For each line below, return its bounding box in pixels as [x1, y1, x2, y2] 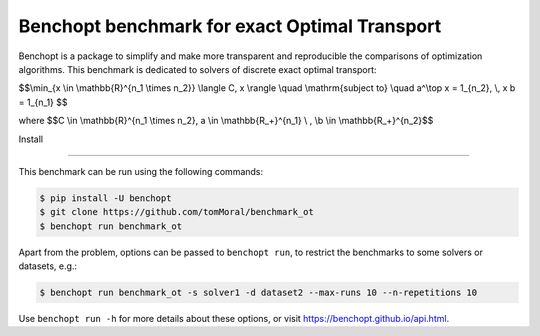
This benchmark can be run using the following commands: [18, 165, 264, 177]
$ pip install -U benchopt [39, 192, 172, 204]
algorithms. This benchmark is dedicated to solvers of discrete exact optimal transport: [18, 63, 377, 75]
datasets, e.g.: [18, 260, 78, 272]
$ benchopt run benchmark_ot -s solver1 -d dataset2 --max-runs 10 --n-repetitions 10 [39, 287, 478, 299]
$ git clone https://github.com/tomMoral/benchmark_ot [39, 206, 314, 218]
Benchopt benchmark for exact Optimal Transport [18, 15, 442, 37]
